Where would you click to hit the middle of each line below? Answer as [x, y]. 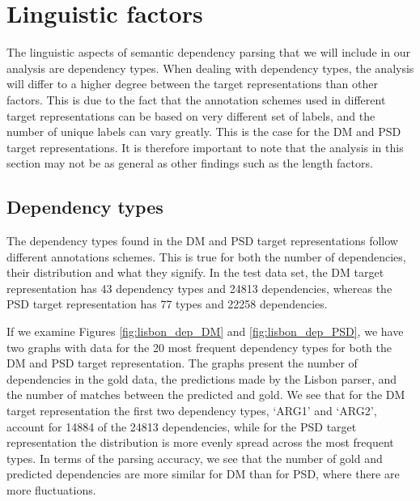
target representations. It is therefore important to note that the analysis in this [205, 147]
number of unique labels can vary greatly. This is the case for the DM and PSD [204, 132]
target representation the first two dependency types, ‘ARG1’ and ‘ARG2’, [192, 411]
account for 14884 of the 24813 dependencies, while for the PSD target [182, 426]
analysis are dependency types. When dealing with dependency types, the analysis [210, 68]
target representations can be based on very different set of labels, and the [191, 115]
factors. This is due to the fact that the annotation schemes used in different [196, 99]
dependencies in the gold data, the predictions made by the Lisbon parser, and [202, 378]
